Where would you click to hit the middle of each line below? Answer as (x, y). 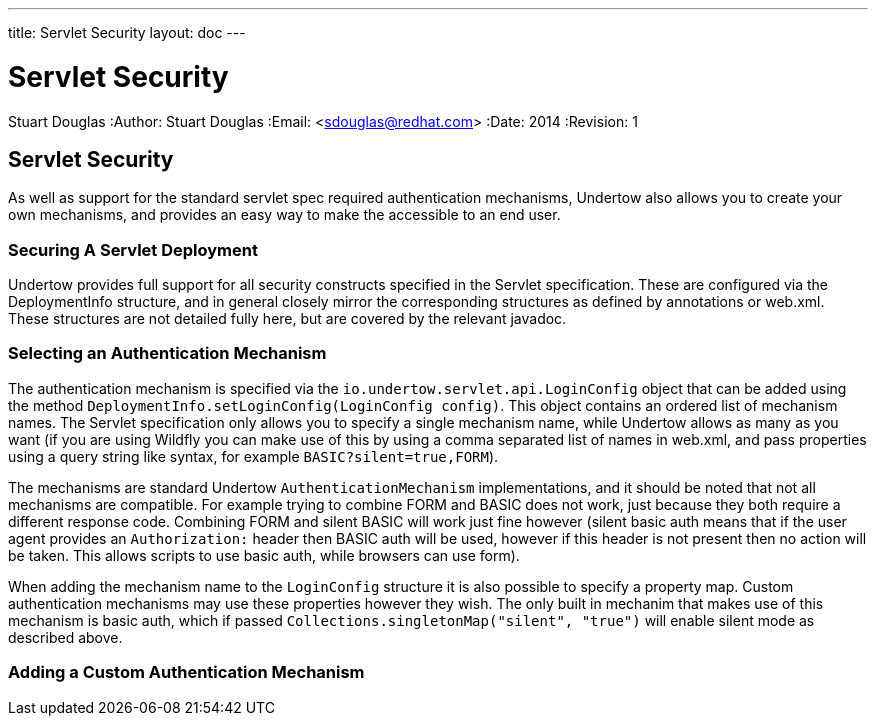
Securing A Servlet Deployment (133, 249)
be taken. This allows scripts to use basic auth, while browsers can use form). (264, 555)
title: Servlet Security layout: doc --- (127, 32)
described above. (65, 637)
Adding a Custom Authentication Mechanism (186, 672)
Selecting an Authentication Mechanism (167, 353)
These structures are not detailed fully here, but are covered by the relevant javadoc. (287, 319)
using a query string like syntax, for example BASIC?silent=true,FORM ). (253, 456)
